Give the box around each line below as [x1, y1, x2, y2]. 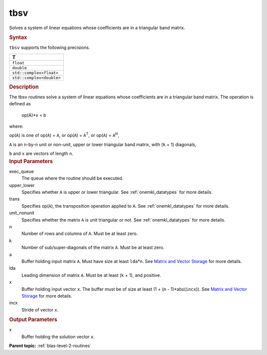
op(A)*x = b [21, 112, 46, 118]
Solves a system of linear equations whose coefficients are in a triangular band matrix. [9, 25, 185, 31]
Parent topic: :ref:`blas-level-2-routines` [9, 343, 91, 349]
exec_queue [9, 168, 34, 174]
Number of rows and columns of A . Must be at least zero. [21, 230, 138, 237]
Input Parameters [9, 158, 53, 165]
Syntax [9, 34, 27, 41]
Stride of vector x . [21, 307, 59, 312]
